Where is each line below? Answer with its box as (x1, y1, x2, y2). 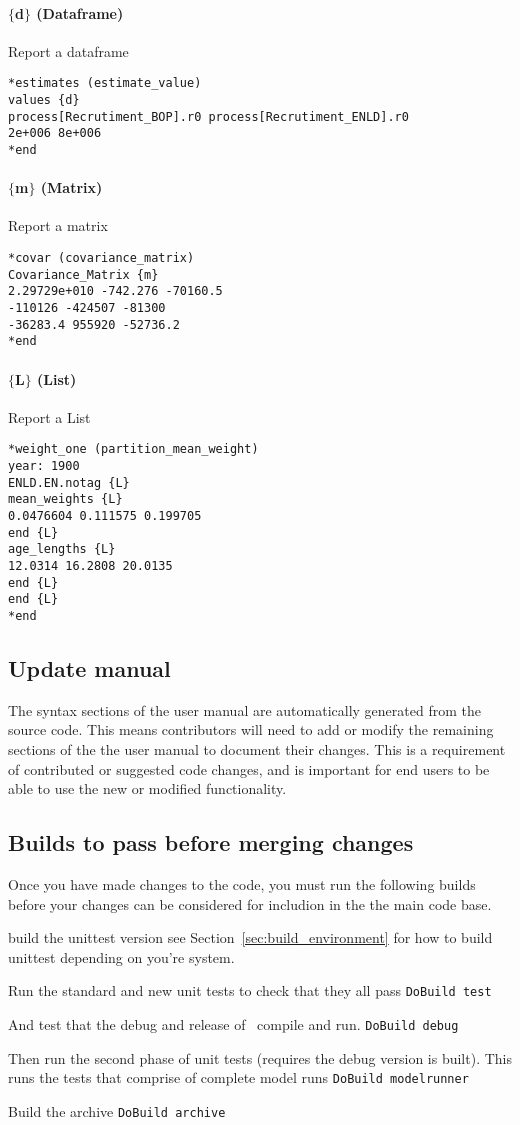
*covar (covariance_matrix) (8, 251, 195, 266)
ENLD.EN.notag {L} (8, 475, 130, 490)
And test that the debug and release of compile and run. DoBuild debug (8, 1014, 459, 1035)
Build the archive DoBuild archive (8, 1100, 226, 1121)
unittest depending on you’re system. (8, 946, 235, 967)
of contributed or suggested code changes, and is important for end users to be (8, 758, 490, 779)
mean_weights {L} (8, 492, 123, 507)
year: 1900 (8, 459, 80, 474)
